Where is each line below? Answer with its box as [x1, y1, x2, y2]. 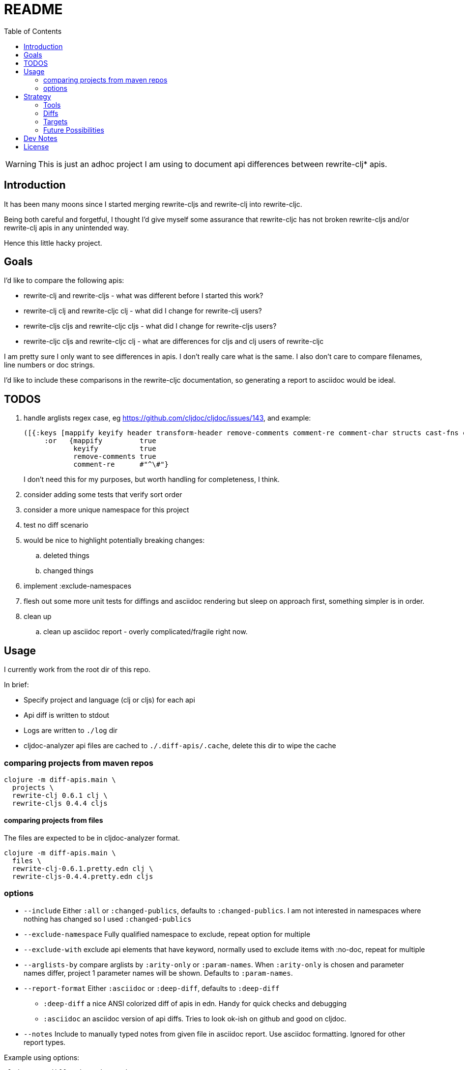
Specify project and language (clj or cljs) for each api [24, 696, 195, 704]
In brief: [4, 680, 29, 689]
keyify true [73, 445, 156, 453]
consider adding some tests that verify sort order [24, 490, 182, 499]
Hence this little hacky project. [4, 238, 102, 247]
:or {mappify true [44, 437, 156, 445]
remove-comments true [73, 452, 156, 461]
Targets [43, 117, 68, 126]
